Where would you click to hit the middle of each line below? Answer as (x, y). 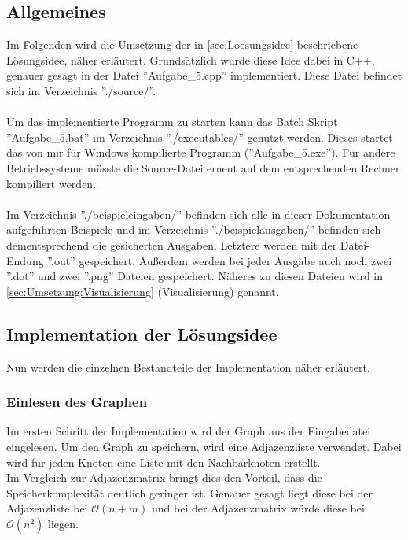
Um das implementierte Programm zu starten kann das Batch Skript (172, 122)
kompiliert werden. (51, 183)
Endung (25, 260)
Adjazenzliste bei (47, 508)
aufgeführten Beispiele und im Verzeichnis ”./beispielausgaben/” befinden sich (194, 229)
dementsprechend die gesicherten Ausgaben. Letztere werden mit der (172, 244)
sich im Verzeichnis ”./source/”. (81, 90)
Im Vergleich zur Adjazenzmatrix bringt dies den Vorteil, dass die (164, 477)
